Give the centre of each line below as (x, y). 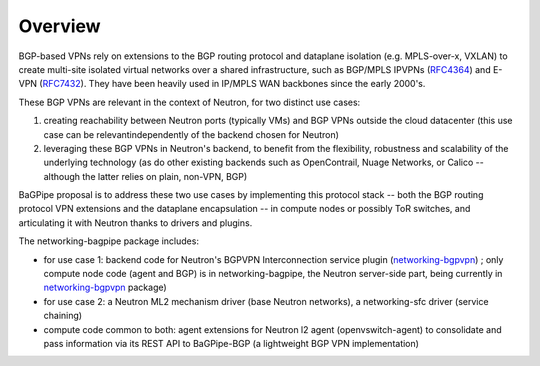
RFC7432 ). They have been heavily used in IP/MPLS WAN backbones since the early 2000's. (234, 84)
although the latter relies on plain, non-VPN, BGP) (145, 176)
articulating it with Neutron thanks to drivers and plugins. (135, 222)
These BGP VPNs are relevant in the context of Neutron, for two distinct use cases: (189, 102)
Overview (59, 26)
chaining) (63, 316)
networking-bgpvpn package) (105, 287)
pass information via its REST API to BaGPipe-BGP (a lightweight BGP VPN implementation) (231, 343)
